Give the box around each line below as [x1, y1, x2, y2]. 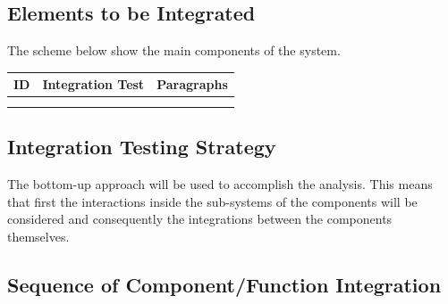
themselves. [7, 226, 70, 245]
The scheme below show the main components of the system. [7, 41, 341, 60]
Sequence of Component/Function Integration [7, 270, 442, 298]
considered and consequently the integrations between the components [7, 210, 393, 228]
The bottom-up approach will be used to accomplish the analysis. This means [7, 175, 433, 193]
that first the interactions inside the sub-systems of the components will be [7, 192, 418, 210]
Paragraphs [156, 75, 228, 94]
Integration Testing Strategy [7, 133, 276, 160]
